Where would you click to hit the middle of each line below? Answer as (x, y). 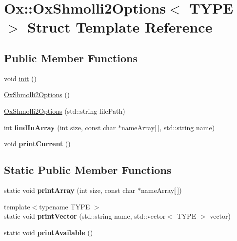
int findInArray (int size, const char (60, 127)
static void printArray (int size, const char (70, 190)
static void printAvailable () (49, 232)
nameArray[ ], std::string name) (168, 127)
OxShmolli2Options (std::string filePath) (65, 111)
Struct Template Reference (120, 27)
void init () (20, 78)
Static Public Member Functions (88, 170)
